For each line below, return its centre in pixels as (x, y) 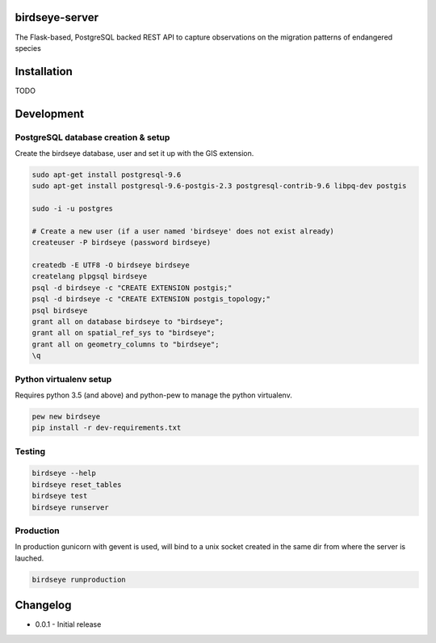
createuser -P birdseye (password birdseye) (122, 243)
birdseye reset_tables (77, 484)
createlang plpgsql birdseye (90, 276)
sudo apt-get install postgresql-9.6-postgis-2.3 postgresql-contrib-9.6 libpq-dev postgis (219, 186)
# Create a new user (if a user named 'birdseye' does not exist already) (183, 231)
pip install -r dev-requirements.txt (107, 428)
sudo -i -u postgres (72, 209)
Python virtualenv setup (63, 379)
